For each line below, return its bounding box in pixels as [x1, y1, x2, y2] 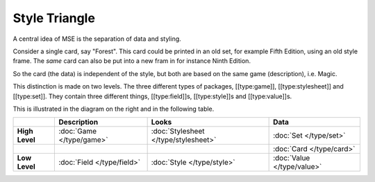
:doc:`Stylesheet [151, 127, 205, 136]
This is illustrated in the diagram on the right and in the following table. [12, 104, 215, 113]
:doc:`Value [273, 153, 310, 163]
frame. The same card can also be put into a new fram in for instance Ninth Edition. [12, 57, 251, 65]
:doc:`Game [58, 127, 97, 136]
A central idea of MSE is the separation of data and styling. [12, 35, 182, 43]
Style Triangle [12, 10, 95, 26]
